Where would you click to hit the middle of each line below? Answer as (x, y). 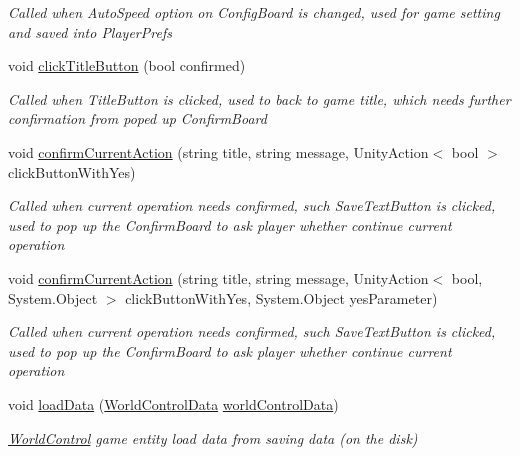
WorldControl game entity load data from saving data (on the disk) (213, 437)
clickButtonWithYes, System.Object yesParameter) (281, 297)
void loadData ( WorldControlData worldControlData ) (173, 403)
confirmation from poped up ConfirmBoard (137, 118)
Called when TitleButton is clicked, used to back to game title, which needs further (259, 98)
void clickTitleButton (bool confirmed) (127, 65)
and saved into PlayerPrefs (90, 31)
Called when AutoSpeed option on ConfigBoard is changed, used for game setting (254, 12)
